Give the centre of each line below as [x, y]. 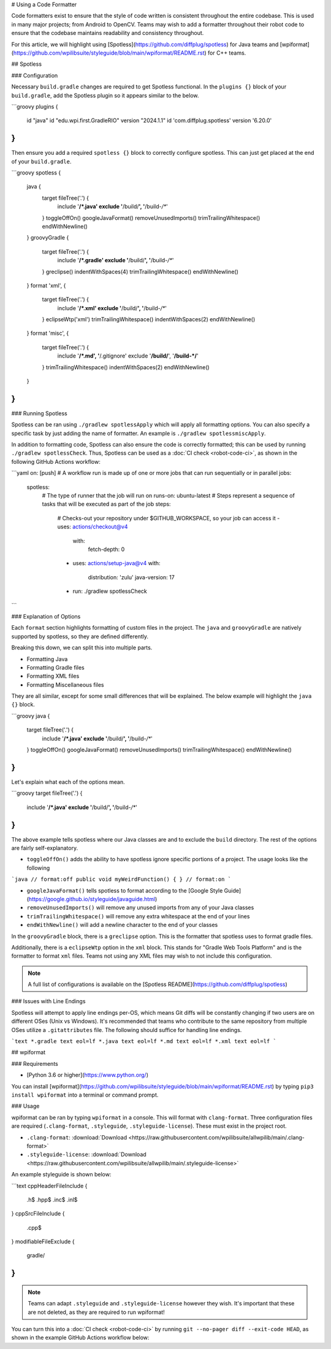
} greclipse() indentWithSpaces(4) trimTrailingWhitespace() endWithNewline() [140, 272]
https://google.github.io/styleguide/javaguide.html [92, 899]
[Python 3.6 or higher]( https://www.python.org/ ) [87, 1075]
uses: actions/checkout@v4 [93, 527]
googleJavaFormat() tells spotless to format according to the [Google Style [125, 890]
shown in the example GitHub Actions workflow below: [80, 1338]
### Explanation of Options [46, 616]
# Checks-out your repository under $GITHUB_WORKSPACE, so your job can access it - [169, 518]
